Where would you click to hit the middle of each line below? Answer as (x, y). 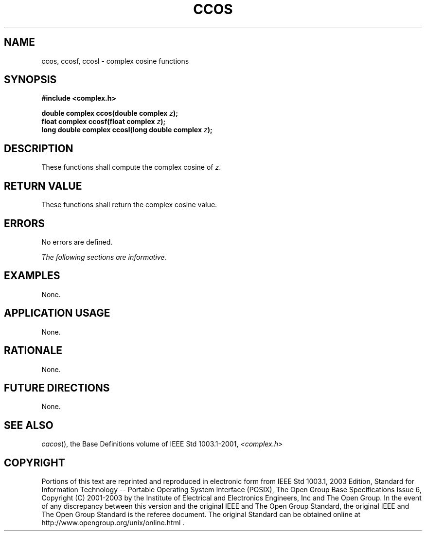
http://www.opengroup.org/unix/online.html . (113, 523)
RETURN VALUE (43, 186)
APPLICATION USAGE (57, 313)
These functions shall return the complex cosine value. (129, 205)
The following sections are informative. (104, 257)
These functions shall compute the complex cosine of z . (131, 167)
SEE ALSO (29, 425)
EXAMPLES (32, 276)
